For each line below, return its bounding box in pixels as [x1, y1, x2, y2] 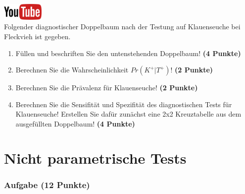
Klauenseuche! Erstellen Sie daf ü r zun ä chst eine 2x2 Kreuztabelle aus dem [15, 109, 242, 119]
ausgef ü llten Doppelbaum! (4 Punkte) [15, 118, 135, 129]
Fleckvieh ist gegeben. [4, 31, 71, 41]
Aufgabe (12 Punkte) [4, 178, 90, 191]
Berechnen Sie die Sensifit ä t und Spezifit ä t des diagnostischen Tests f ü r [15, 99, 232, 109]
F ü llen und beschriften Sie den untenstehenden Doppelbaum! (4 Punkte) [15, 48, 241, 58]
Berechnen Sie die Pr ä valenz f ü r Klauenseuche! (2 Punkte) [15, 82, 198, 93]
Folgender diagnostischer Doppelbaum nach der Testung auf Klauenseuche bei [4, 21, 241, 32]
